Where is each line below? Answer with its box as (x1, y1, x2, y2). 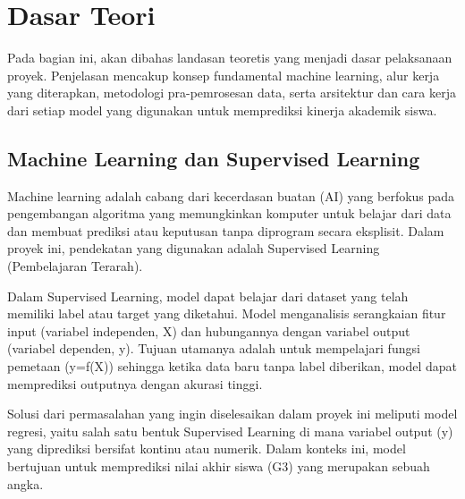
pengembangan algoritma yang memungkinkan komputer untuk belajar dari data (7, 204, 452, 223)
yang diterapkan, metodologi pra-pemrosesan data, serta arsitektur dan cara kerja (7, 83, 456, 102)
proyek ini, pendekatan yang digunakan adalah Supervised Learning (7, 239, 380, 258)
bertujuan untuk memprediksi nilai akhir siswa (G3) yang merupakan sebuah (7, 457, 430, 476)
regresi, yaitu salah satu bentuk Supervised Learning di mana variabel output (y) (7, 421, 453, 440)
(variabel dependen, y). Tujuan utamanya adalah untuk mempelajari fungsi (7, 339, 420, 358)
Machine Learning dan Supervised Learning (7, 144, 420, 172)
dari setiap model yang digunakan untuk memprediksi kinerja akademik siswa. (7, 100, 437, 119)
